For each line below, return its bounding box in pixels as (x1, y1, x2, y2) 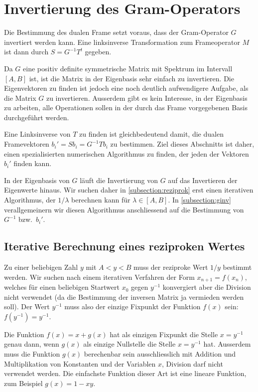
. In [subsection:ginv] (168, 195, 231, 205)
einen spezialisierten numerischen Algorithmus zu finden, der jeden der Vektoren (4, 148, 249, 159)
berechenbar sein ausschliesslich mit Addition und (84, 349, 236, 359)
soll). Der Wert (4, 301, 50, 312)
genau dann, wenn (4, 339, 59, 349)
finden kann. (13, 158, 52, 169)
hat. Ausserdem (203, 339, 251, 349)
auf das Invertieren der (168, 175, 238, 185)
